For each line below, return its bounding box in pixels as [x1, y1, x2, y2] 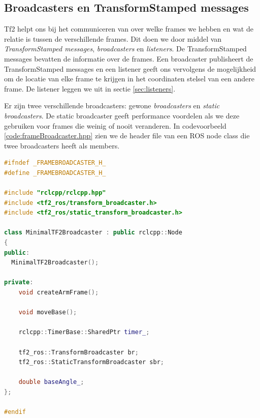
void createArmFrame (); [18, 289, 99, 296]
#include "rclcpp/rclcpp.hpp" [4, 189, 106, 197]
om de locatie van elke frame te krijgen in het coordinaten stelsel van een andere [4, 73, 254, 84]
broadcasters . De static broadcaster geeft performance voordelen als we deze [4, 110, 240, 121]
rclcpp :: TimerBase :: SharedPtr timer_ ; [18, 329, 150, 336]
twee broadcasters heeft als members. [4, 140, 120, 151]
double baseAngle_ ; [18, 378, 84, 386]
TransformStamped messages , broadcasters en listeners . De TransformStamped [4, 43, 247, 54]
